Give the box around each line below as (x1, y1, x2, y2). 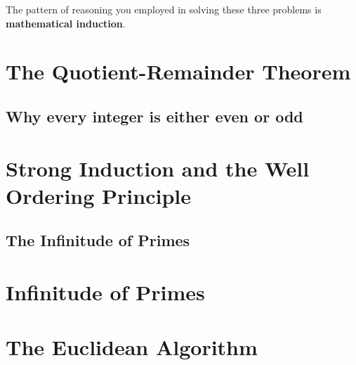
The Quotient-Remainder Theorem (6, 57, 351, 86)
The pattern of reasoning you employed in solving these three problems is (6, 2, 322, 16)
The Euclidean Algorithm (6, 333, 258, 361)
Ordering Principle (6, 181, 191, 210)
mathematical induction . (6, 15, 126, 30)
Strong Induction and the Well (6, 153, 310, 182)
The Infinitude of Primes (6, 229, 190, 251)
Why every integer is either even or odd (6, 105, 303, 127)
